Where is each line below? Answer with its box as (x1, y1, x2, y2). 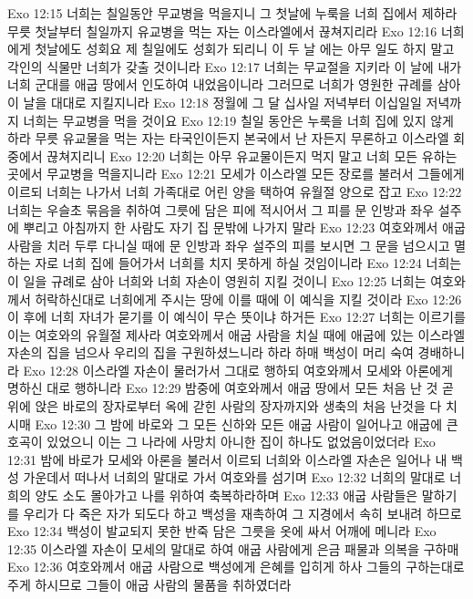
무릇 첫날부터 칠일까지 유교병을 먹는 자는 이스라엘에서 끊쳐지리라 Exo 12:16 (7, 21, 437, 40)
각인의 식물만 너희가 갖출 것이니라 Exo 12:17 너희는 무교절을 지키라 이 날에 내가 (7, 57, 462, 76)
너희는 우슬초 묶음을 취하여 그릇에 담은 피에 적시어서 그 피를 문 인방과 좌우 (7, 200, 435, 219)
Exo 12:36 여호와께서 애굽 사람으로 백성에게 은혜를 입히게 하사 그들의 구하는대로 (7, 557, 465, 576)
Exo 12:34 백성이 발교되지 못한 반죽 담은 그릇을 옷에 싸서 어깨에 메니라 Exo (7, 522, 437, 541)
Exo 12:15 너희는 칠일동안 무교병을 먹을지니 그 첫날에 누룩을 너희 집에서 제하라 (7, 4, 458, 22)
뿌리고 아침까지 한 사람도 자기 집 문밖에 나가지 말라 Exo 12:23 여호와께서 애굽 (23, 218, 466, 237)
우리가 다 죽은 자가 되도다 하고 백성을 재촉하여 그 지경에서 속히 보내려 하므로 (23, 503, 462, 522)
